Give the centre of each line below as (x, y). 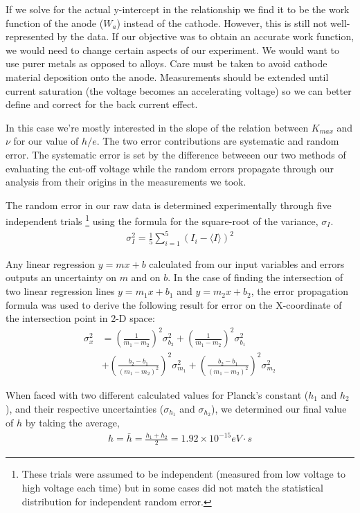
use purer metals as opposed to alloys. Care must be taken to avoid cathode (166, 63)
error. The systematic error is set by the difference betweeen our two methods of (176, 154)
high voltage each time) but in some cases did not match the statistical (172, 487)
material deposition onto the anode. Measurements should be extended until (167, 76)
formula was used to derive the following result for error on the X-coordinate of (174, 304)
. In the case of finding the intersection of (255, 277)
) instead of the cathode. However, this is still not (222, 22)
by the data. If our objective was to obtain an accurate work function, (206, 36)
